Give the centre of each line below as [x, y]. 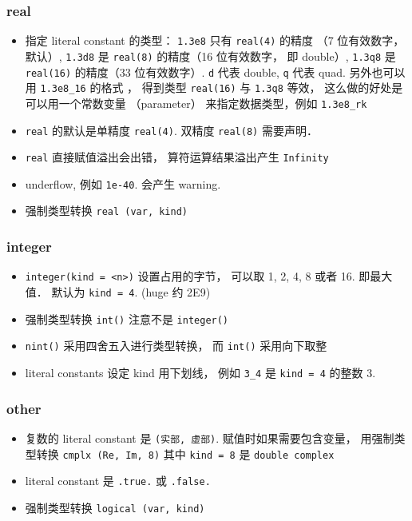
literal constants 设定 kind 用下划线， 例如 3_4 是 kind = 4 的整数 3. [200, 372]
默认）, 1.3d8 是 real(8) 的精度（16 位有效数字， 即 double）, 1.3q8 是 [210, 56]
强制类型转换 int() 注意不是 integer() [127, 318]
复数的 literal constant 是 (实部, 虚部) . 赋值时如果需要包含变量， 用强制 [210, 437]
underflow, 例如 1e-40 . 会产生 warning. [123, 183]
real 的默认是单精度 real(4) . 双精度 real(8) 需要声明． [171, 130]
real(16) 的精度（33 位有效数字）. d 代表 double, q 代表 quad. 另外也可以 [215, 72]
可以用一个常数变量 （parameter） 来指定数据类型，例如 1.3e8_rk [196, 103]
